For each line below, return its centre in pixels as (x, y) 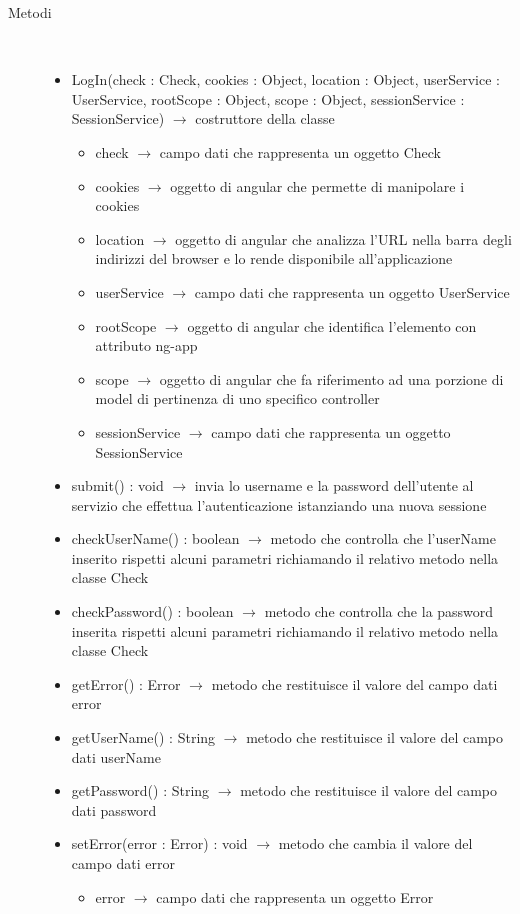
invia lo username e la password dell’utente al (334, 485)
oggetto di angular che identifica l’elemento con (332, 325)
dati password (114, 809)
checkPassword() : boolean (152, 611)
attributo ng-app (146, 345)
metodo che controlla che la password (379, 611)
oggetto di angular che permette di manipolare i (317, 185)
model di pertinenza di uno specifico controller (237, 398)
